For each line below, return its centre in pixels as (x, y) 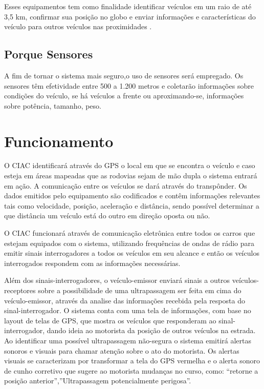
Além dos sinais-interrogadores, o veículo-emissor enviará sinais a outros (117, 280)
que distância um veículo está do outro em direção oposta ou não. (107, 216)
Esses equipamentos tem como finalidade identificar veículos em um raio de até (128, 6)
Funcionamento (59, 141)
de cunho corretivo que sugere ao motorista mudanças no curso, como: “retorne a (131, 370)
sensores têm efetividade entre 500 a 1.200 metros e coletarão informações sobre (129, 85)
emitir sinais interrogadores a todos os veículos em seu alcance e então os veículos (132, 253)
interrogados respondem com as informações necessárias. (92, 263)
